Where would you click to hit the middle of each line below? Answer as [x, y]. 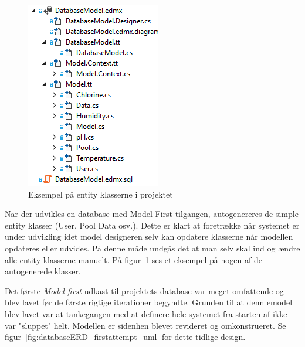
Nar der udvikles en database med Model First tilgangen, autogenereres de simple [152, 214]
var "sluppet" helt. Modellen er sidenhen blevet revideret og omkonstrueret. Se [145, 325]
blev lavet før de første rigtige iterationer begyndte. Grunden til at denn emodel [149, 302]
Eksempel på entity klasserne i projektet [101, 194]
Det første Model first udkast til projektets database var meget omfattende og [144, 290]
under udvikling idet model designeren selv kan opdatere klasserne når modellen [149, 237]
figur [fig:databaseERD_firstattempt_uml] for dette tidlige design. [125, 337]
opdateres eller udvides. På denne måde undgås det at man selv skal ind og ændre [152, 248]
